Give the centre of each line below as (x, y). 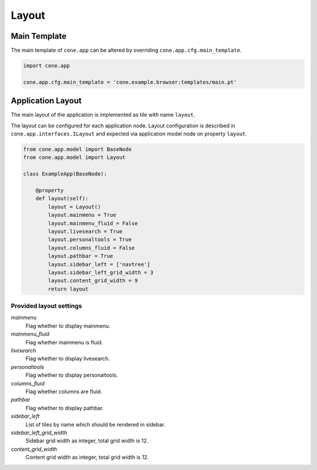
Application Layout (46, 101)
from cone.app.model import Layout (74, 158)
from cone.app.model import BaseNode (77, 149)
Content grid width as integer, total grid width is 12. (87, 457)
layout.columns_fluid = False (91, 248)
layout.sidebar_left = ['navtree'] (99, 264)
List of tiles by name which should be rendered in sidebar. (95, 424)
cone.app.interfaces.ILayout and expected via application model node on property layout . (129, 134)
